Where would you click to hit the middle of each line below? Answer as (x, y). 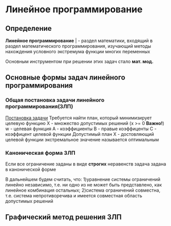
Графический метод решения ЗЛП (63, 217)
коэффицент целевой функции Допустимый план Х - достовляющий (80, 134)
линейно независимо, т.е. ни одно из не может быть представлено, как (84, 184)
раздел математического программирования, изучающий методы (78, 46)
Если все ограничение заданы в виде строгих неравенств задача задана (86, 164)
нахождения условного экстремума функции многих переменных (78, 52)
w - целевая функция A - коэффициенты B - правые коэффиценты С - (81, 129)
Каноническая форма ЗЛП (40, 153)
